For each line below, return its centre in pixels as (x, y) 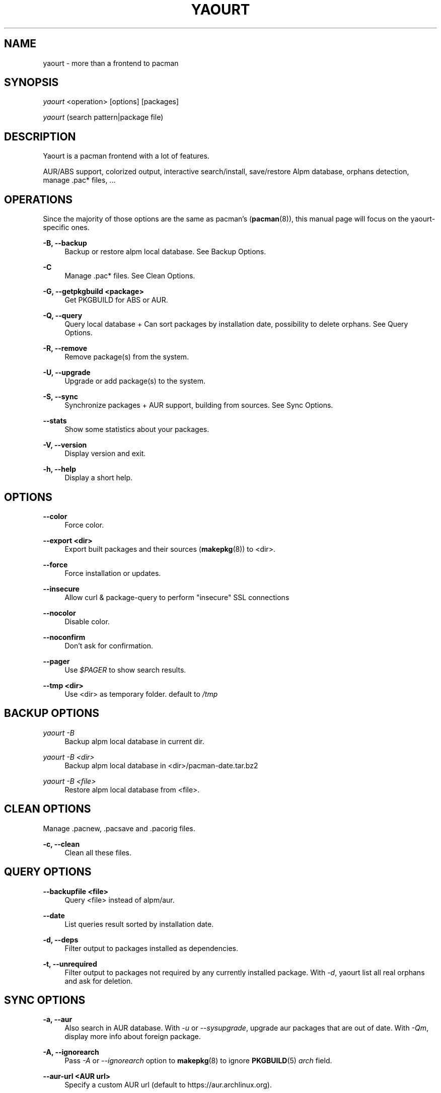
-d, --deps (61, 939)
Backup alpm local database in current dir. (134, 741)
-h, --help (59, 469)
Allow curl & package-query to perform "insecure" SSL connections (177, 597)
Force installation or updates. (113, 573)
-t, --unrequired (70, 964)
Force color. (84, 525)
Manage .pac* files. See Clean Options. (130, 276)
